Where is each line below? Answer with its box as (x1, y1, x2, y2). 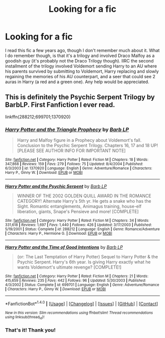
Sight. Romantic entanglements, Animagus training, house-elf (17, 203, 141, 210)
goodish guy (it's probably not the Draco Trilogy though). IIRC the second (5, 58, 154, 63)
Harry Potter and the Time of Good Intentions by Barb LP (5, 245, 123, 250)
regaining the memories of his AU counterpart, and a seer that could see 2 (5, 73, 156, 79)
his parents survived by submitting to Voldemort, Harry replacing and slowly (5, 68, 159, 74)
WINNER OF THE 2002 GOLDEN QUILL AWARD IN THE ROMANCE (17, 193, 151, 199)
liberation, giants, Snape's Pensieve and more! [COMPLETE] (17, 209, 139, 215)
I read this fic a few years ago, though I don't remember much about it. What (5, 47, 160, 53)
